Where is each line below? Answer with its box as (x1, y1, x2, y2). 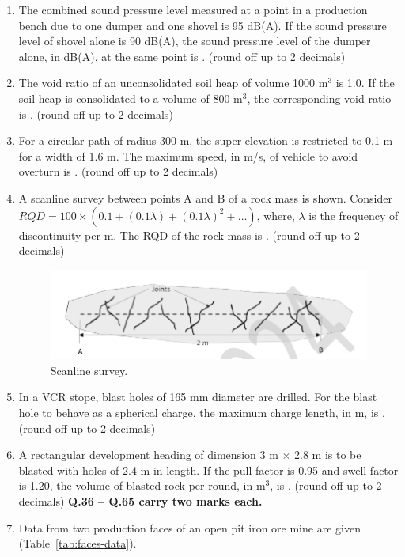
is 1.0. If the (335, 74, 395, 91)
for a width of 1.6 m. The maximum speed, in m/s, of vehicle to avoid (18, 147, 358, 164)
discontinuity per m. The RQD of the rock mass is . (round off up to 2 (18, 226, 360, 243)
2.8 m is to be (294, 446, 361, 463)
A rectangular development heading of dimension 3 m (18, 446, 278, 463)
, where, (256, 207, 295, 223)
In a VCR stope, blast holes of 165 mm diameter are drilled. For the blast (18, 388, 377, 405)
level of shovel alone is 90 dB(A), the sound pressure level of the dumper (18, 32, 371, 49)
